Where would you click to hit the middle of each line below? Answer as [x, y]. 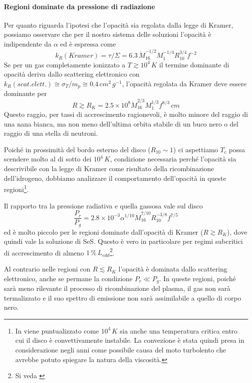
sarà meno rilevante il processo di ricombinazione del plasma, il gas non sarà [117, 288]
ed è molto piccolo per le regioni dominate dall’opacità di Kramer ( [104, 231]
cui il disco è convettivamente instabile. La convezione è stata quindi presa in [130, 340]
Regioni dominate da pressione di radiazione [79, 6]
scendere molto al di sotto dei [48, 159]
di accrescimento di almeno [44, 252]
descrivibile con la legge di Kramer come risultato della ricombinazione [109, 168]
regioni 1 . [16, 188]
